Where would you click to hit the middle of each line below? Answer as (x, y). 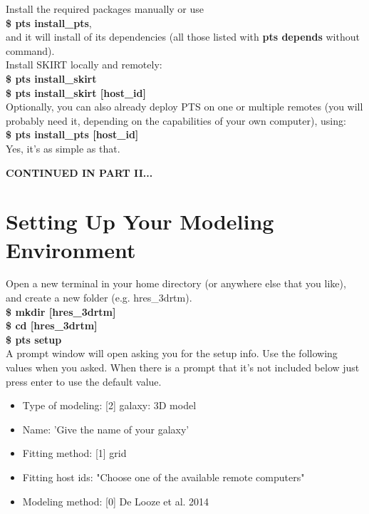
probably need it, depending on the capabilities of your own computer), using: (176, 120)
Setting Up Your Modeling (140, 221)
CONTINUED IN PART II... (79, 172)
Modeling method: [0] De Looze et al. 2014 (116, 501)
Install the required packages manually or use (105, 9)
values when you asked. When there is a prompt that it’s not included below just (183, 367)
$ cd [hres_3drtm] (52, 325)
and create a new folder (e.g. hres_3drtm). (99, 298)
